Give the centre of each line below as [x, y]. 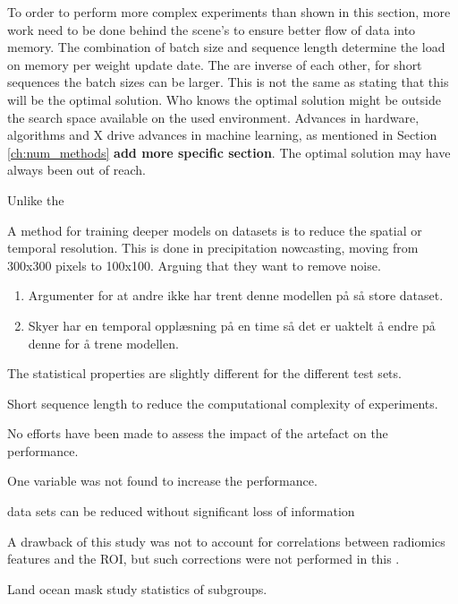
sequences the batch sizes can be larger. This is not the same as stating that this [228, 82]
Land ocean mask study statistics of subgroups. [137, 588]
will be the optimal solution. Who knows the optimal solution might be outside [224, 99]
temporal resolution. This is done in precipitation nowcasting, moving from [213, 248]
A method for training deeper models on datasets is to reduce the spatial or [215, 230]
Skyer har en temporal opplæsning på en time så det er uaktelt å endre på [232, 325]
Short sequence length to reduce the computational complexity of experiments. [223, 403]
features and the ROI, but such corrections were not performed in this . [204, 559]
